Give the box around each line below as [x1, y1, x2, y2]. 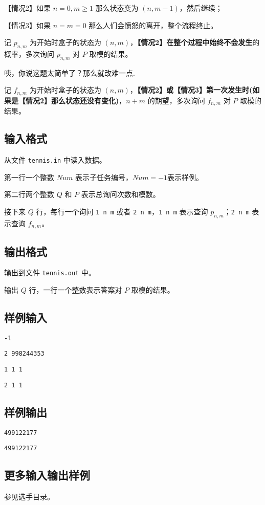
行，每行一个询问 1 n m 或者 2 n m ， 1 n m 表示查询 [36, 206, 208, 216]
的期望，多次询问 [147, 95, 205, 105]
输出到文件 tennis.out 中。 [4, 267, 96, 278]
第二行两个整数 [4, 189, 54, 200]
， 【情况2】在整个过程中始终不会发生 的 [130, 37, 260, 48]
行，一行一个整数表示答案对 [29, 284, 122, 295]
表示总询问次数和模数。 [81, 189, 160, 200]
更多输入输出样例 [4, 467, 90, 483]
